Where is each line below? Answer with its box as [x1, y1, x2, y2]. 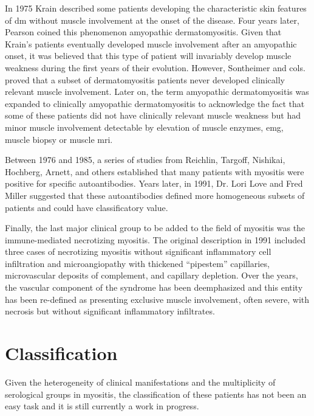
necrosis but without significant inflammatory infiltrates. [5, 305, 215, 317]
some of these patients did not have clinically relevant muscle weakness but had [5, 109, 301, 122]
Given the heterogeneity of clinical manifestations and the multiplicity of [5, 375, 276, 388]
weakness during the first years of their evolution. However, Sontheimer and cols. [5, 61, 305, 74]
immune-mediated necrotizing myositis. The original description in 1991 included [5, 233, 306, 246]
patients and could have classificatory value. [5, 201, 168, 213]
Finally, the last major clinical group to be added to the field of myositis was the [5, 221, 305, 234]
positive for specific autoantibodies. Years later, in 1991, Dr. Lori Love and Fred [5, 177, 303, 190]
